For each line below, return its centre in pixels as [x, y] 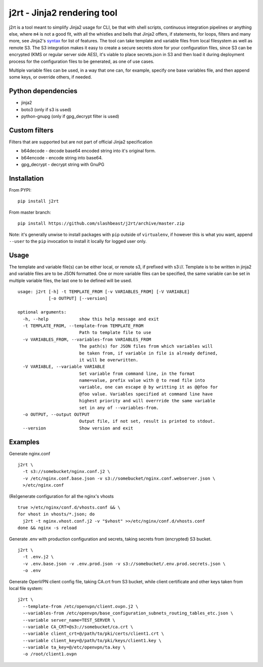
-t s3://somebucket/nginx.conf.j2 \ [66, 471]
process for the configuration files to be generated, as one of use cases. [82, 61]
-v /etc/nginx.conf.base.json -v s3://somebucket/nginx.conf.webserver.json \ [119, 478]
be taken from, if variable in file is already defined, [149, 353]
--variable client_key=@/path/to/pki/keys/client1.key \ [92, 640]
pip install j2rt [38, 201]
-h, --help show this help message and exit [91, 319]
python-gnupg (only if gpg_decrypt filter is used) [70, 116]
